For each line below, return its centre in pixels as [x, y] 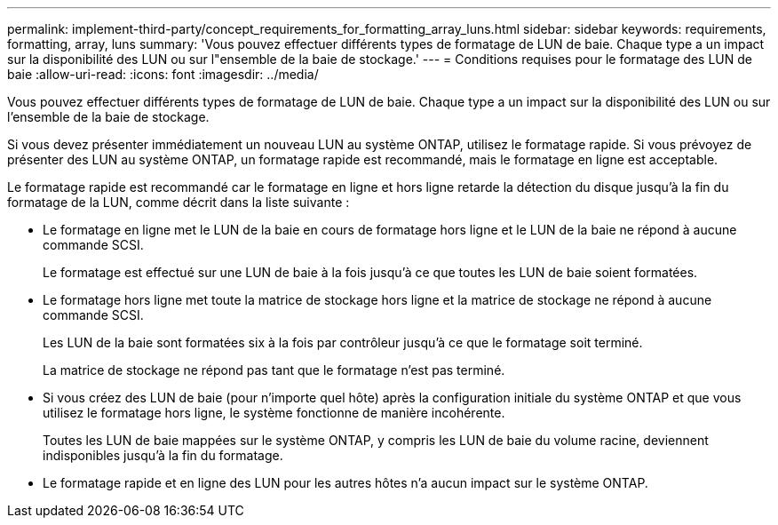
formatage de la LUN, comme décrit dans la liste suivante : [179, 202]
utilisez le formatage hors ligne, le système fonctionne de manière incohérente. [274, 413]
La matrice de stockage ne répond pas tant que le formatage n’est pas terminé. [274, 370]
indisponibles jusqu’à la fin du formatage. [163, 455]
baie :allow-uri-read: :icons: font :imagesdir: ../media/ [163, 74]
